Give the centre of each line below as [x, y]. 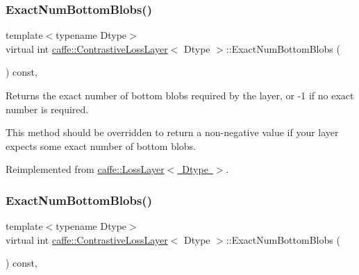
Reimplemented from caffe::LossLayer [85, 169]
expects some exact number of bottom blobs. [101, 145]
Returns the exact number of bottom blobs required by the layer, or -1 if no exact [180, 95]
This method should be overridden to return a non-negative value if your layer [172, 132]
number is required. [47, 109]
